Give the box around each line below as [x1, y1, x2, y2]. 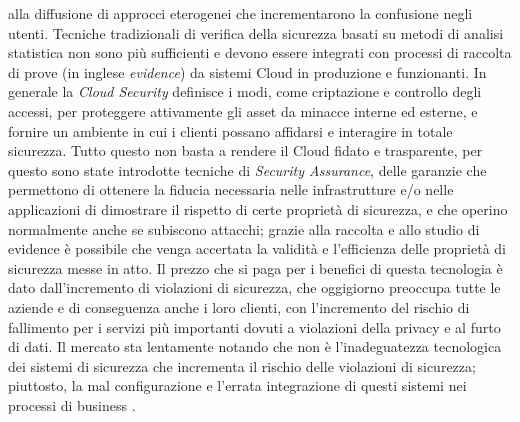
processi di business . [8, 394, 136, 415]
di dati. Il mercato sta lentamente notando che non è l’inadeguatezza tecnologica [8, 336, 502, 357]
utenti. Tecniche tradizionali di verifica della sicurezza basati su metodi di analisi [8, 22, 504, 43]
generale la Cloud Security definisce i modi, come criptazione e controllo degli [8, 81, 482, 102]
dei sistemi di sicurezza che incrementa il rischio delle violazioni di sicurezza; [8, 355, 476, 376]
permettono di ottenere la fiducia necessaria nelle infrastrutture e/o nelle [8, 179, 454, 200]
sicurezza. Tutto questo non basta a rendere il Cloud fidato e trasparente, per [8, 140, 483, 161]
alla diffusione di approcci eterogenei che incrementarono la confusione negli [8, 3, 473, 23]
